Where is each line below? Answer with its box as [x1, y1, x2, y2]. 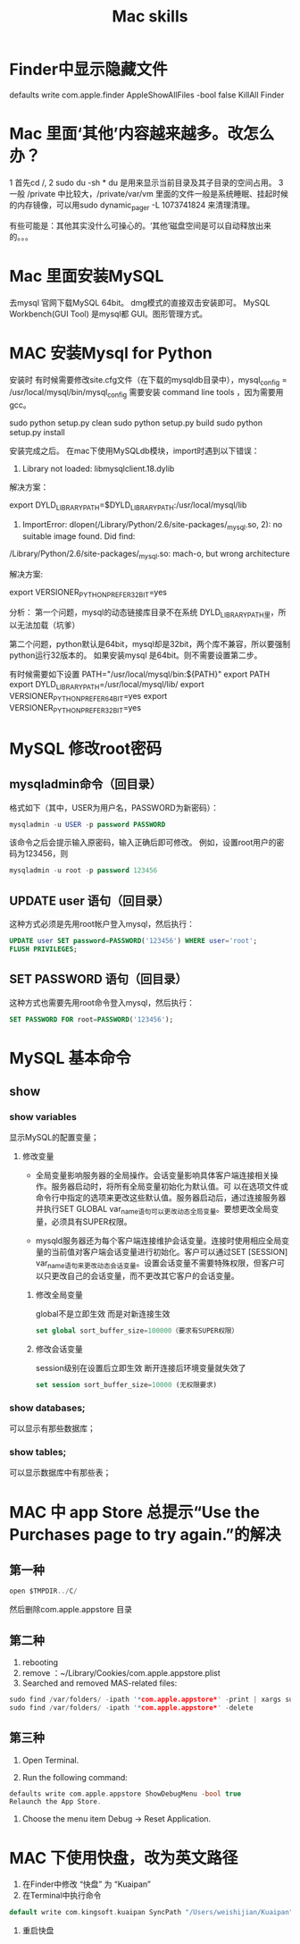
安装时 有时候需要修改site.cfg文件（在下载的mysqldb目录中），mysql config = [9, 374, 287, 387]
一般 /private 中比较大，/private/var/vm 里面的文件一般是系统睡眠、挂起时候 [9, 188, 288, 198]
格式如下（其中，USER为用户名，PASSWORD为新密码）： [9, 802, 219, 812]
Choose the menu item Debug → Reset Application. [21, 1814, 212, 1824]
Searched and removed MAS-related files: [21, 1678, 178, 1688]
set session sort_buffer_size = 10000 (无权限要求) [35, 1380, 217, 1389]
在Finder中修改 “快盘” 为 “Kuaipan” [21, 1879, 152, 1889]
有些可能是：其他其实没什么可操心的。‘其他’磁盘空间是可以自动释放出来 [9, 220, 272, 231]
